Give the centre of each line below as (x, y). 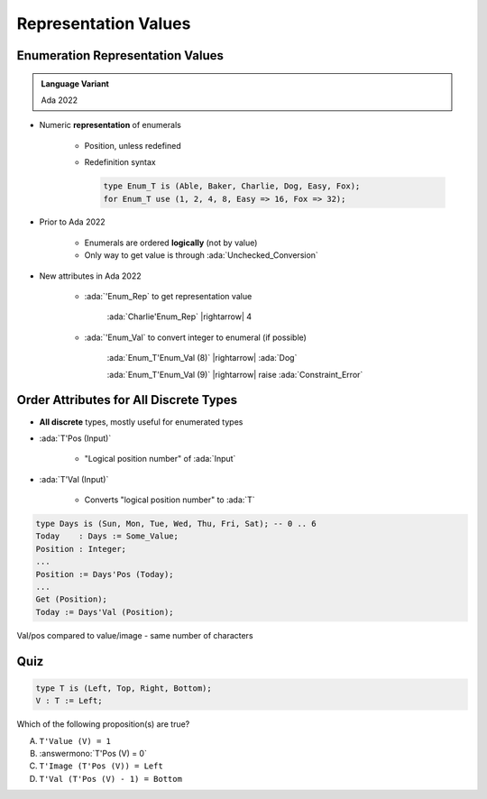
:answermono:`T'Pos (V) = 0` (93, 753)
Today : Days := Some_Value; (107, 536)
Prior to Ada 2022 (72, 222)
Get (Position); (72, 599)
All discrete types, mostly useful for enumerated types (141, 422)
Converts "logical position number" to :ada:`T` (170, 500)
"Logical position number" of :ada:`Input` (160, 459)
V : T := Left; (69, 701)
